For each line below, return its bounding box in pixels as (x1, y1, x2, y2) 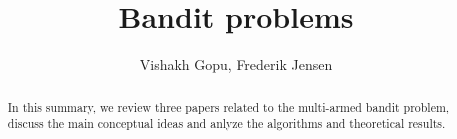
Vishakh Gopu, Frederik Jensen (139, 54, 333, 75)
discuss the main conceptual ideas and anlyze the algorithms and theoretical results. (7, 115, 446, 132)
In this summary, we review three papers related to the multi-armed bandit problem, (7, 98, 450, 115)
